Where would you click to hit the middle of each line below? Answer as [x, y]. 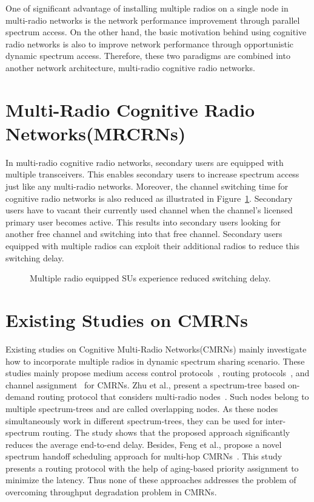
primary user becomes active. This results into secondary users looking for [143, 222]
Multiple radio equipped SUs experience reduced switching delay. [150, 278]
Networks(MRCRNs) [96, 133]
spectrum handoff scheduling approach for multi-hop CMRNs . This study [144, 456]
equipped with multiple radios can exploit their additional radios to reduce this [153, 246]
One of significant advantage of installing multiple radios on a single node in [147, 8]
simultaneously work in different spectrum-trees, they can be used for [134, 420]
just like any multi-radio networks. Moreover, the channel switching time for [147, 186]
